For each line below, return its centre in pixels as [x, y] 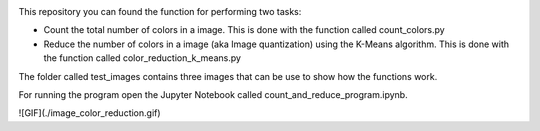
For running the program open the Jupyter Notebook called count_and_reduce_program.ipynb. [213, 94]
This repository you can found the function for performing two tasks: [160, 11]
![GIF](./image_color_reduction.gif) [89, 113]
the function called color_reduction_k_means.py [142, 58]
